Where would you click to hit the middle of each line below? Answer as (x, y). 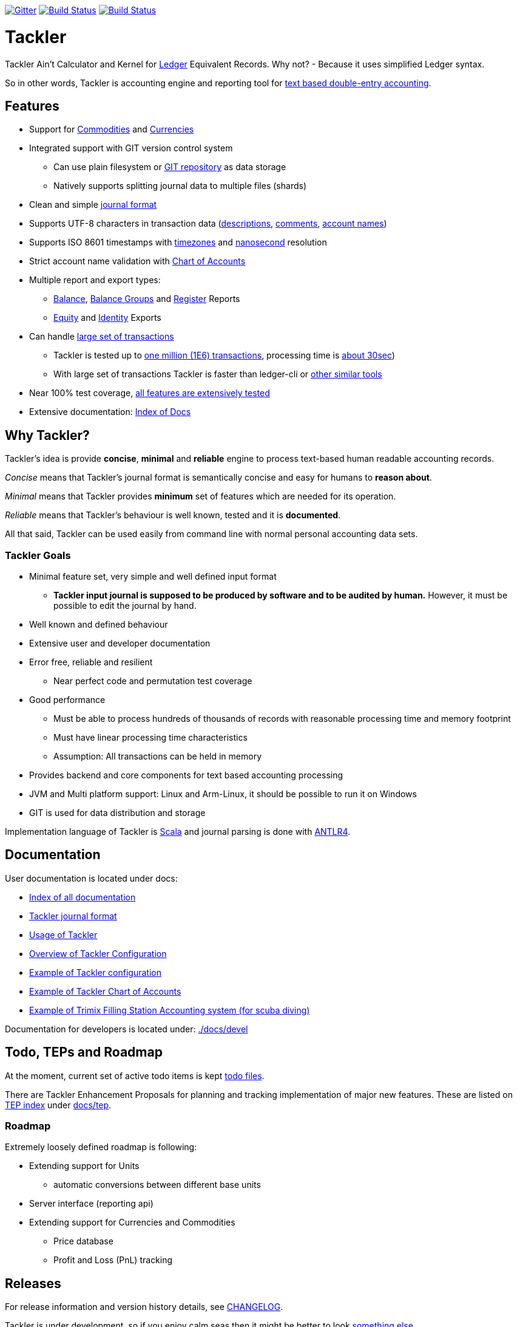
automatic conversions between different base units (157, 1185)
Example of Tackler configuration (95, 972)
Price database (83, 1241)
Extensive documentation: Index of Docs (110, 412)
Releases (33, 1283)
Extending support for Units (84, 1166)
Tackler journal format (73, 916)
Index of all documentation (83, 897)
